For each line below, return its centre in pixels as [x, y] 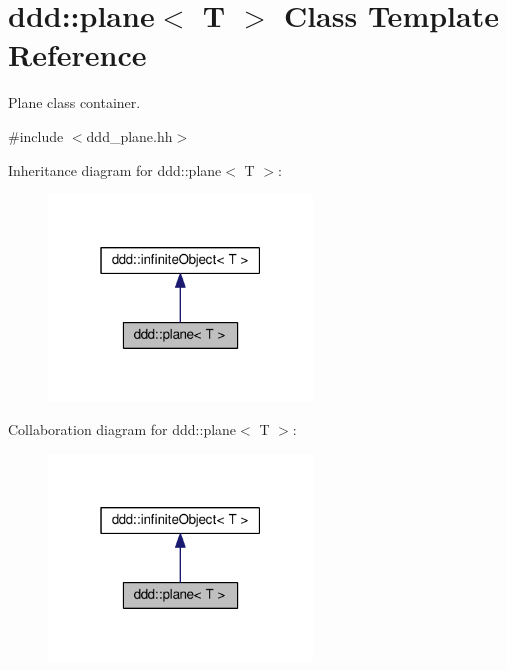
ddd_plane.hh [129, 135]
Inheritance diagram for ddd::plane [115, 169]
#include [36, 135]
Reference [77, 54]
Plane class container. [74, 102]
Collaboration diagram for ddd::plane [122, 429]
